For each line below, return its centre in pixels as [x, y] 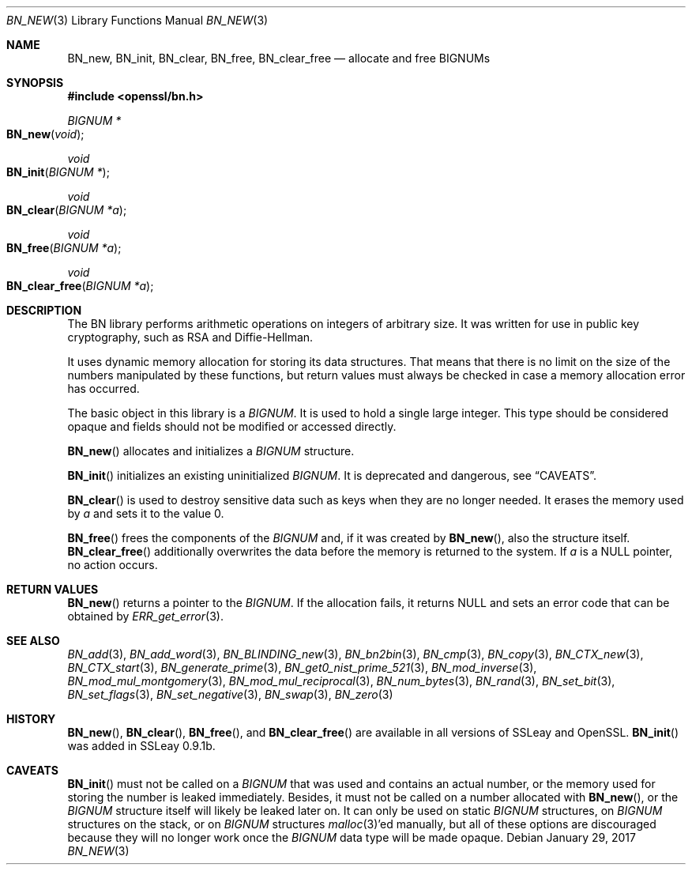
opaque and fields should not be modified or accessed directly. [232, 426]
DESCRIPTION [44, 310]
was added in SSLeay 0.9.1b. [141, 746]
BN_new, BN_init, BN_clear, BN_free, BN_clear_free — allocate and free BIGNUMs [279, 58]
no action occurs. [113, 565]
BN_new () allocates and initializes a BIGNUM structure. [211, 451]
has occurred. [103, 388]
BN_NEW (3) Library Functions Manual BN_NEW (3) [137, 20]
